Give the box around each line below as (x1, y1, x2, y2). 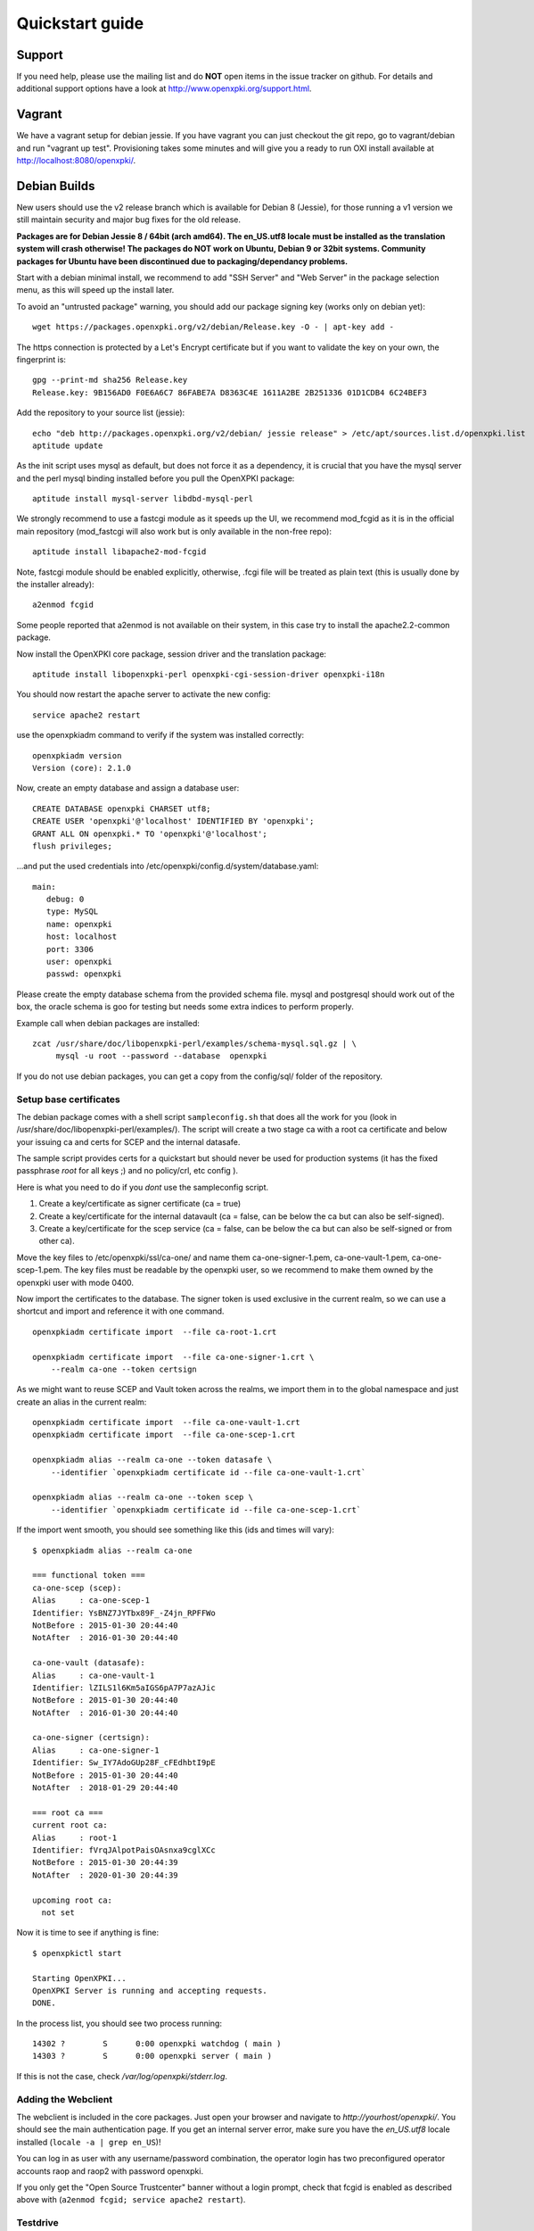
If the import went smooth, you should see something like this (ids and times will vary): (16, 1524, 334, 1535)
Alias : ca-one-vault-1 (32, 1670, 155, 1680)
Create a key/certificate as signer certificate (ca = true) (38, 1198, 242, 1209)
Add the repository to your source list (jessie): (16, 407, 185, 419)
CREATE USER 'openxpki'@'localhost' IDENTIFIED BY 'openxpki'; (32, 817, 315, 826)
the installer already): (16, 579, 94, 590)
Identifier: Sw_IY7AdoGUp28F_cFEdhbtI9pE (32, 1758, 216, 1768)
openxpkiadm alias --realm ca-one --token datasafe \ (32, 1455, 272, 1465)
